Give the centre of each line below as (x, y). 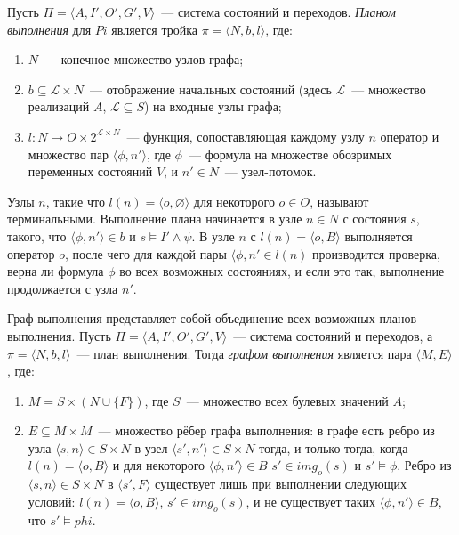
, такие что (75, 201)
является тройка (155, 29)
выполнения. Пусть (59, 335)
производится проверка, (376, 253)
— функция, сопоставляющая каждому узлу (246, 136)
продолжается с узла (63, 288)
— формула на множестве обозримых (290, 154)
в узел (151, 447)
